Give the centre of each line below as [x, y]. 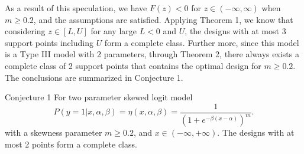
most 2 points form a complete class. [71, 144]
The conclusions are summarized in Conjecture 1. [94, 77]
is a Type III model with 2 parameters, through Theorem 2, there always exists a [152, 54]
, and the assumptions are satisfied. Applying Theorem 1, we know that [163, 19]
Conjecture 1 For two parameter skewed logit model [99, 97]
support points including [49, 42]
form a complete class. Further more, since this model [202, 42]
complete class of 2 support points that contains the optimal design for [133, 65]
